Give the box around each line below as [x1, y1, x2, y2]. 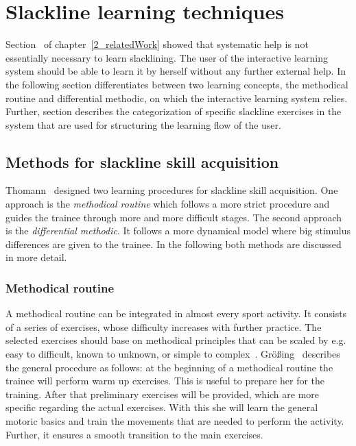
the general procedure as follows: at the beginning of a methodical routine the [5, 360, 333, 374]
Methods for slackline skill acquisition [5, 151, 279, 172]
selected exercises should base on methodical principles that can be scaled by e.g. [5, 333, 346, 347]
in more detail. [5, 250, 67, 264]
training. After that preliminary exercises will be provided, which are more [5, 386, 320, 401]
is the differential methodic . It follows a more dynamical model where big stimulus [5, 223, 351, 238]
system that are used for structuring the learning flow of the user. [5, 117, 281, 132]
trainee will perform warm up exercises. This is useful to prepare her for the [5, 373, 325, 388]
